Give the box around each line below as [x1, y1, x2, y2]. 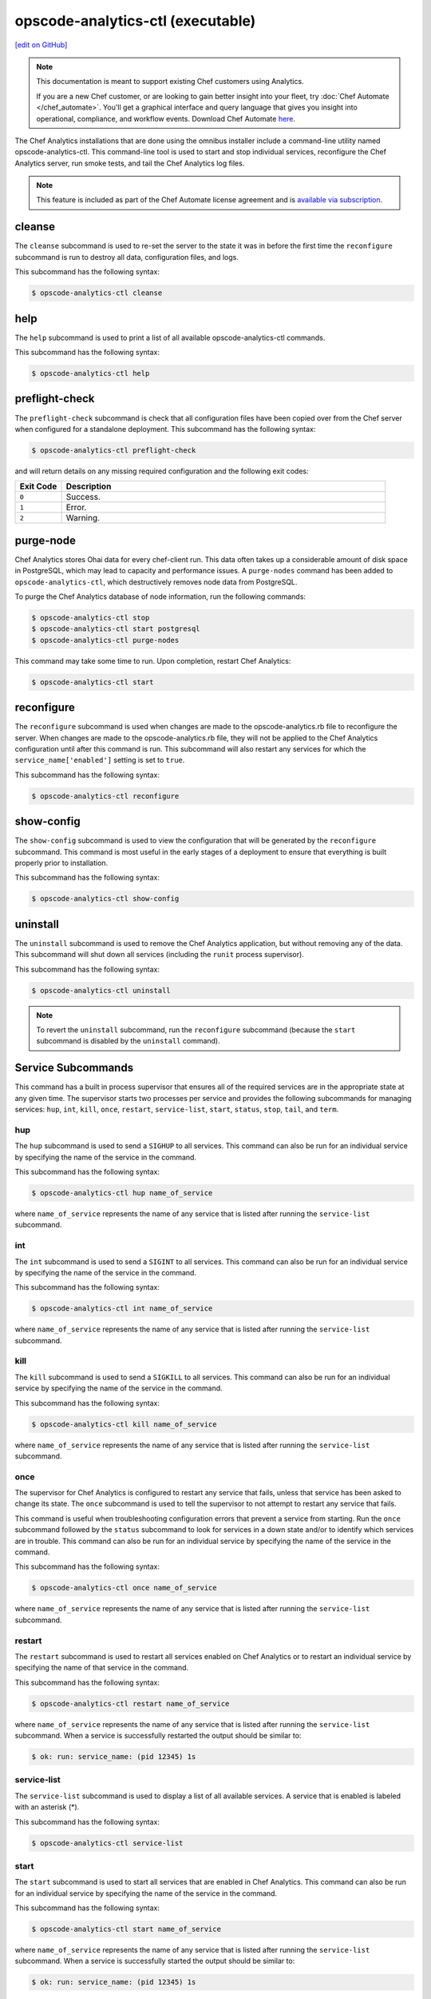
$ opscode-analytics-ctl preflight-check [31, 445, 196, 455]
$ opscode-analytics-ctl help [31, 369, 150, 377]
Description [65, 481, 112, 492]
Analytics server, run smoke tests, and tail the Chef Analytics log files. [14, 158, 245, 168]
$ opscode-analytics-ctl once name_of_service [31, 1583, 217, 1593]
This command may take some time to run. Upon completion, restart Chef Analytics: [14, 656, 291, 665]
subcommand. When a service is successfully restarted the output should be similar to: [14, 1731, 302, 1741]
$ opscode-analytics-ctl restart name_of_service [31, 1699, 230, 1708]
